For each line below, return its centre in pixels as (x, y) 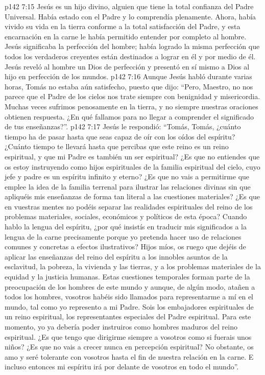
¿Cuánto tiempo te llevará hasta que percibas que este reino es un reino (117, 146)
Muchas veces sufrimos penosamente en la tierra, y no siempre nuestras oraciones (131, 106)
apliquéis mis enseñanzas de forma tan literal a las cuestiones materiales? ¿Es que (132, 196)
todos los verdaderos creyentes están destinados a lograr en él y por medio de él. (130, 56)
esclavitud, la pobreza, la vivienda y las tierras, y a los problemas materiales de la (133, 266)
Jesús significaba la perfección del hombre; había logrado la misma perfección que (132, 46)
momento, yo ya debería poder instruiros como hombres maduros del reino (121, 326)
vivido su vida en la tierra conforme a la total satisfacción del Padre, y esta (123, 26)
